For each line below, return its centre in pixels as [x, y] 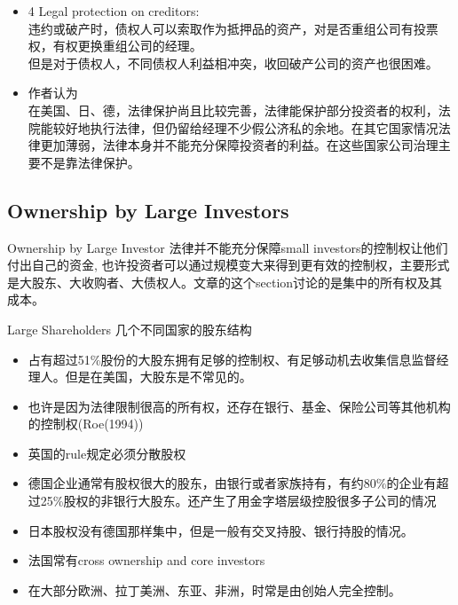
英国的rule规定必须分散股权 [107, 453]
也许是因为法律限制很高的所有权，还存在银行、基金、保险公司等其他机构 [239, 406]
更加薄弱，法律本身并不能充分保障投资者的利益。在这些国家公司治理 [239, 145]
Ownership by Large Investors [148, 210]
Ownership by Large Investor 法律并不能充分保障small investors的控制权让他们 [228, 247]
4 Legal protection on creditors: [114, 11]
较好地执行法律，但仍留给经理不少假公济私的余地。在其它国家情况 [245, 127]
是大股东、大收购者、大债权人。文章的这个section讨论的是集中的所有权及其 [225, 282]
